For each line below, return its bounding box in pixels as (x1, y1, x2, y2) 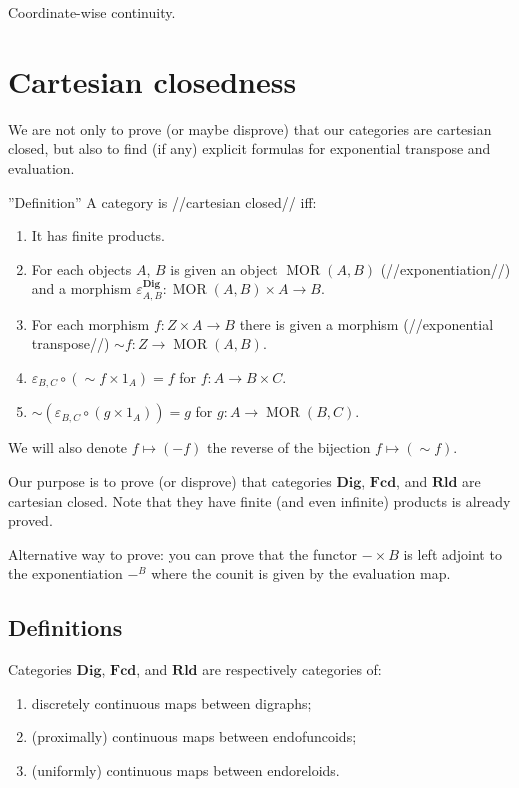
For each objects (31, 258, 132, 279)
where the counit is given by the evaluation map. (151, 563, 451, 584)
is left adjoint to (403, 543, 502, 564)
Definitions (8, 612, 123, 643)
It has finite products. (31, 225, 166, 246)
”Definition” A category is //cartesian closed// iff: (8, 191, 317, 212)
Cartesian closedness (8, 60, 297, 101)
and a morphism (31, 278, 132, 299)
